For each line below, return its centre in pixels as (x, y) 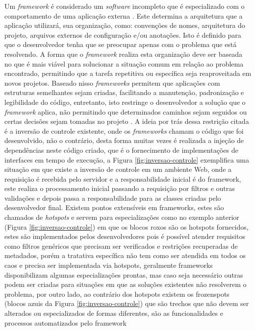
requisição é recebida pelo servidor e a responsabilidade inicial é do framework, (123, 178)
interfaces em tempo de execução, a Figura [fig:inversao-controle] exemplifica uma (127, 159)
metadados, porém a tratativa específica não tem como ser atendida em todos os (125, 255)
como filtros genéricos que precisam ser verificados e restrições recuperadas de (121, 246)
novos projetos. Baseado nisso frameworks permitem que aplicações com (112, 83)
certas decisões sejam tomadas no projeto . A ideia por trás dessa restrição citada (127, 121)
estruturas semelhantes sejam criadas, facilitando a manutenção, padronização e (124, 92)
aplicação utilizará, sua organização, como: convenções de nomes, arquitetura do (125, 25)
